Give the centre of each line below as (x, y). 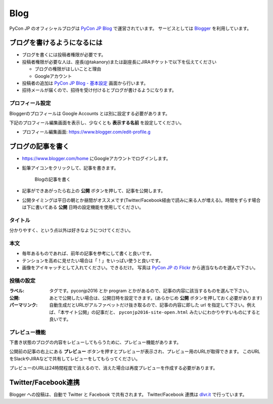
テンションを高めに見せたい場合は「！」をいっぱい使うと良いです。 (93, 260)
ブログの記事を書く (39, 147)
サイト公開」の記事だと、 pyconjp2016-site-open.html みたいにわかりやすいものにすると (162, 312)
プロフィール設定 (30, 103)
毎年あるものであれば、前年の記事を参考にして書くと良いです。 (88, 254)
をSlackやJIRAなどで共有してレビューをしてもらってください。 (75, 358)
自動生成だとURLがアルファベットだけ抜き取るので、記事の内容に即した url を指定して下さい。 (148, 305)
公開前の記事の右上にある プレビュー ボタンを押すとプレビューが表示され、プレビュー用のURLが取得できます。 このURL (135, 351)
